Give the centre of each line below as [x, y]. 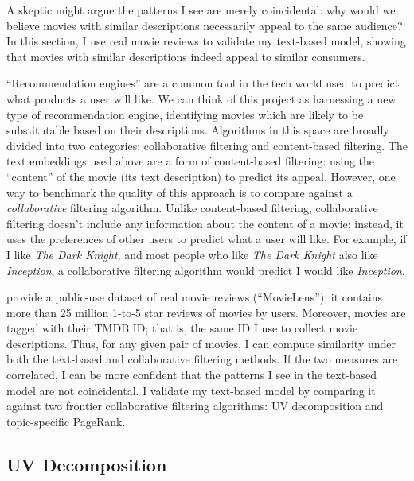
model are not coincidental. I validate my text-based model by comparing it [191, 390]
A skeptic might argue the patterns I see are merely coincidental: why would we [201, 10]
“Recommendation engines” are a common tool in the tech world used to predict [203, 83]
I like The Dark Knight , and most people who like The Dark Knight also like [192, 254]
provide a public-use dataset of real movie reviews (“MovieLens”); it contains [194, 297]
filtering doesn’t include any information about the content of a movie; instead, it [205, 223]
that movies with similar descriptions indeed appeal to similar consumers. [186, 56]
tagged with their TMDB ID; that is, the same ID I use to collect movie [182, 328]
